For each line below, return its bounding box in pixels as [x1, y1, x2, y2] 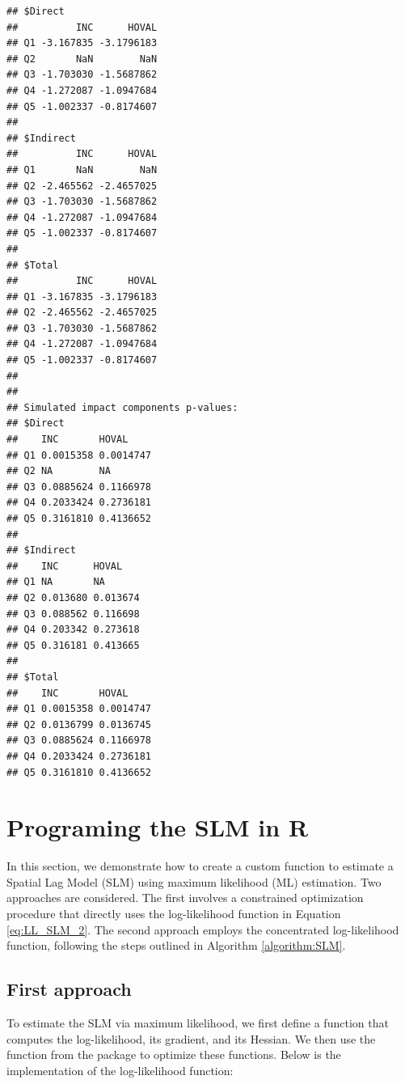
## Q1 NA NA [6, 576, 105, 588]
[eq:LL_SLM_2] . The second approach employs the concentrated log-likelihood [6, 921, 399, 938]
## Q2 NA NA [6, 465, 111, 477]
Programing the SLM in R [6, 811, 309, 844]
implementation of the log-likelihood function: [6, 1061, 234, 1078]
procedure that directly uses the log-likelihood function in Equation [6, 905, 341, 921]
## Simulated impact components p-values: [6, 401, 238, 413]
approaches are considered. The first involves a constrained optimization [6, 889, 364, 906]
